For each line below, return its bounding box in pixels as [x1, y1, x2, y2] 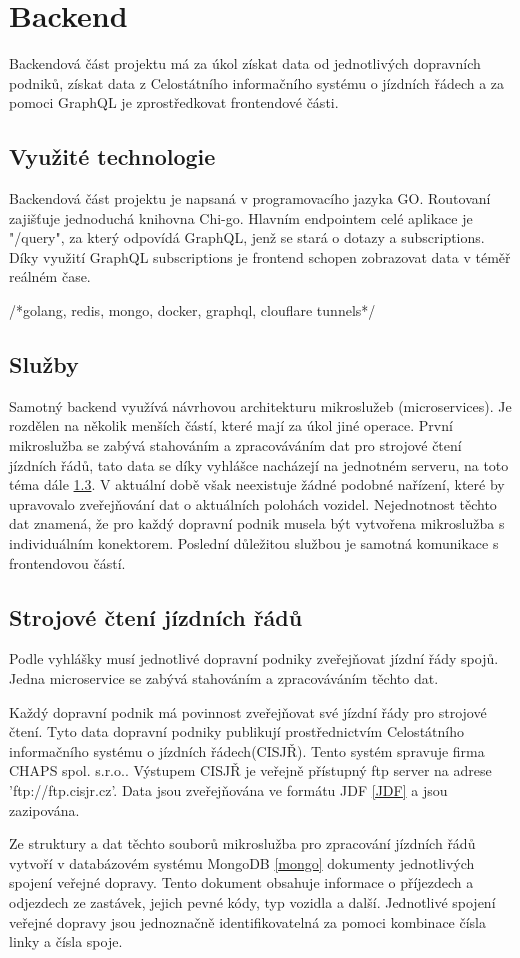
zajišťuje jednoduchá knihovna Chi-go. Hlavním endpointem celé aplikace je [9, 207, 473, 228]
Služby [9, 349, 79, 380]
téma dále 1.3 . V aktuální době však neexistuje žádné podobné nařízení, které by [9, 474, 505, 495]
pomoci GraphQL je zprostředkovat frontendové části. [9, 92, 339, 113]
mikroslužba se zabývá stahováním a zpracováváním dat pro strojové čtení [9, 435, 462, 456]
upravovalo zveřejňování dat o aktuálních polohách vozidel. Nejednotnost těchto [9, 493, 497, 514]
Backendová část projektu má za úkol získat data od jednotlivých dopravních [9, 53, 481, 74]
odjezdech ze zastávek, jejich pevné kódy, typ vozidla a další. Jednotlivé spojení [9, 891, 496, 912]
